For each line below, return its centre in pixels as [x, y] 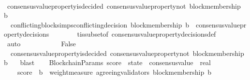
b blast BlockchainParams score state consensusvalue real [108, 62]
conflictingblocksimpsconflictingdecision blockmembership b [100, 24]
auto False [41, 43]
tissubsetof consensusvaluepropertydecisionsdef [147, 34]
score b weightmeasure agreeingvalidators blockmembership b [114, 72]
